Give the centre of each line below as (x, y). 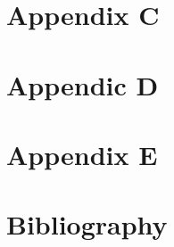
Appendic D (83, 84)
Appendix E (82, 154)
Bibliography (87, 224)
